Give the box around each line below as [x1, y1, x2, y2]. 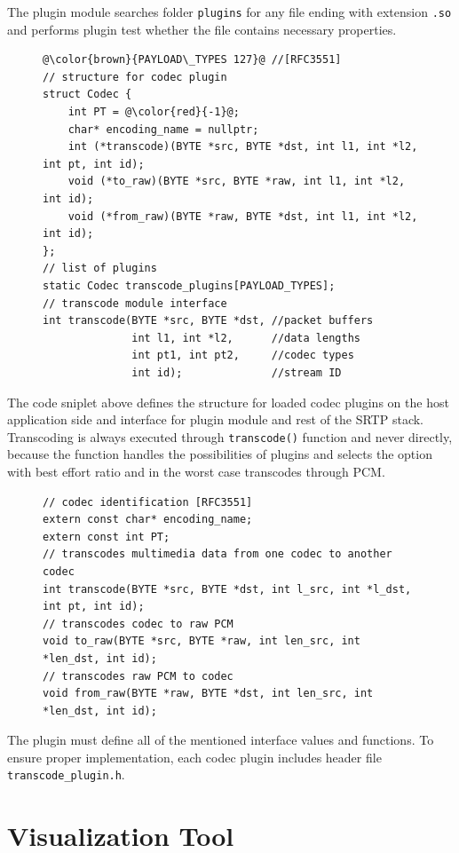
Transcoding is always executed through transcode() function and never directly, [7, 427, 453, 446]
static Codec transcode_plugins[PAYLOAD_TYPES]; [43, 279, 336, 292]
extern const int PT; [43, 530, 170, 543]
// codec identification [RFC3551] [43, 495, 253, 509]
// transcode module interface [43, 296, 227, 310]
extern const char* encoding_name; [43, 513, 253, 526]
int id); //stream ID [131, 366, 342, 379]
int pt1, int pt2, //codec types [131, 349, 354, 362]
